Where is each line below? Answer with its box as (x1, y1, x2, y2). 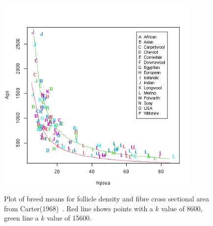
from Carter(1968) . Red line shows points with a (4, 203, 153, 213)
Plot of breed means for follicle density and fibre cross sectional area (4, 194, 210, 204)
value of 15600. (47, 213, 92, 223)
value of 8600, (161, 203, 203, 213)
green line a (4, 213, 39, 223)
